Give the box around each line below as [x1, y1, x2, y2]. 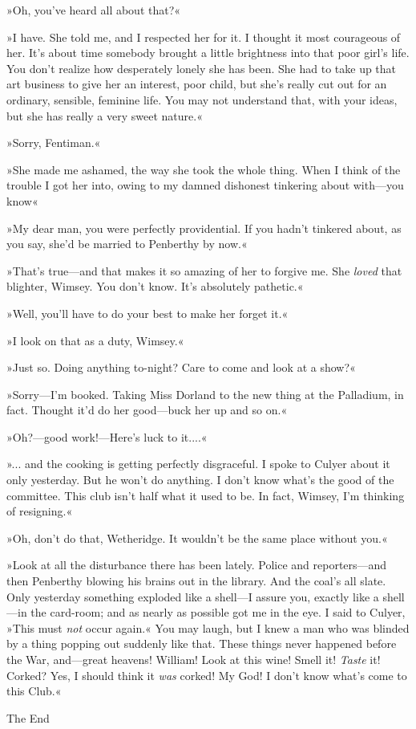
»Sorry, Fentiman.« [6, 134, 101, 151]
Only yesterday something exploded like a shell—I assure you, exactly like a [6, 588, 379, 605]
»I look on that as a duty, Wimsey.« [6, 332, 184, 348]
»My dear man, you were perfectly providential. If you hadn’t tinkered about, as [6, 219, 402, 236]
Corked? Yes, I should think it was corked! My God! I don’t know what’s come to [6, 666, 407, 683]
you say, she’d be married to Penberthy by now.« [6, 235, 248, 252]
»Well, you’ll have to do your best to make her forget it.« [6, 304, 289, 321]
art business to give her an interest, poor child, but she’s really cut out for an [6, 75, 387, 92]
